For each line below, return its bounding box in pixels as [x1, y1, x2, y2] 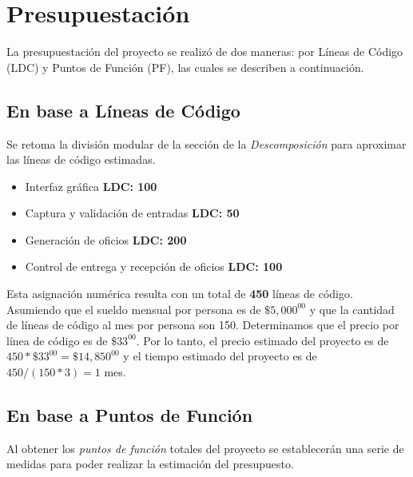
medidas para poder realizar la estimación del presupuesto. [6, 455, 294, 472]
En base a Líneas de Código [6, 97, 240, 122]
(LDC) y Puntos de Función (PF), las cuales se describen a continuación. [6, 58, 364, 75]
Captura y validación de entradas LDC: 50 [25, 205, 240, 221]
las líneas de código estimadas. [6, 151, 156, 168]
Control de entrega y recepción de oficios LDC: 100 [25, 258, 283, 275]
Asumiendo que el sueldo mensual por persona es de [6, 300, 261, 317]
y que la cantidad [309, 300, 395, 317]
